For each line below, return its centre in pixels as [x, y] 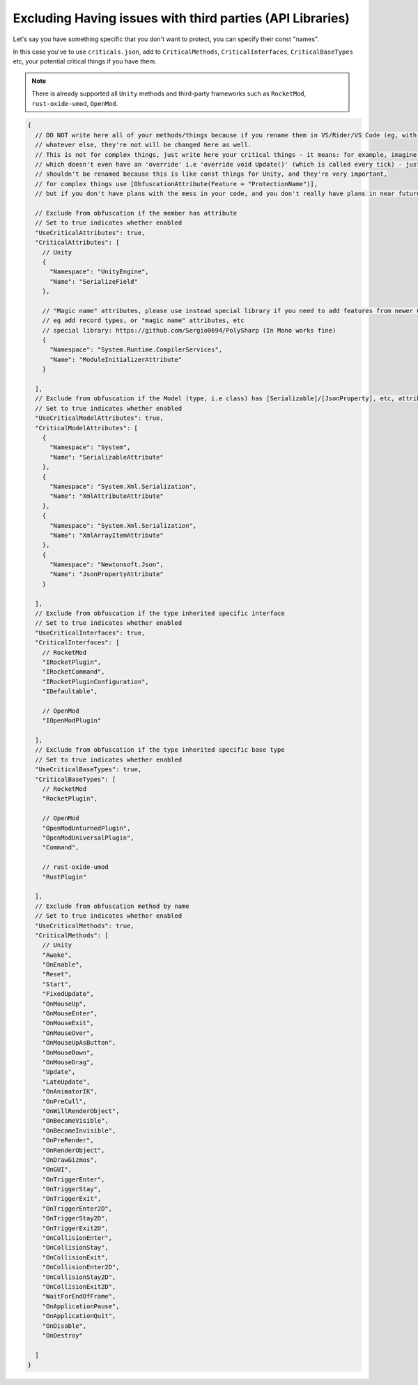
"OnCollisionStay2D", [79, 1277]
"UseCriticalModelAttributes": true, [99, 418]
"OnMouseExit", [68, 1023]
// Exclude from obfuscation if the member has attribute [136, 213]
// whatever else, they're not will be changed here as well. [144, 145]
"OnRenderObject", [73, 1150]
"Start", [57, 984]
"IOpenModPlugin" [72, 721]
